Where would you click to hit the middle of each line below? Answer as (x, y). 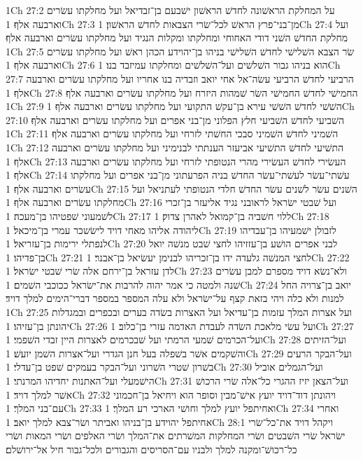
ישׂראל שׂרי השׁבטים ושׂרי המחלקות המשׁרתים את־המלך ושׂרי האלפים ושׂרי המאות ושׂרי (176, 435)
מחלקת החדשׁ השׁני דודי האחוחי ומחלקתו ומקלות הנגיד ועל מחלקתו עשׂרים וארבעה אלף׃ (177, 37)
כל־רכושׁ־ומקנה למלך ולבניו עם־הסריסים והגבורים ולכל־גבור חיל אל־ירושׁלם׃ (151, 449)
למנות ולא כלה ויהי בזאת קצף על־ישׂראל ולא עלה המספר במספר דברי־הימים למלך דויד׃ (175, 298)
